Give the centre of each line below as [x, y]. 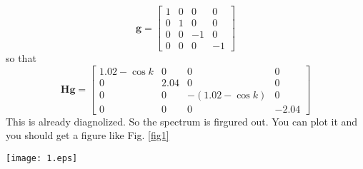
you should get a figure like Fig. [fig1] [88, 135]
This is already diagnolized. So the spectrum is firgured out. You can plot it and [182, 121]
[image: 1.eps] [42, 159]
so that [21, 58]
